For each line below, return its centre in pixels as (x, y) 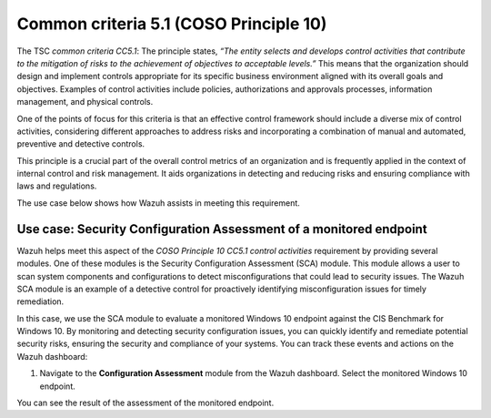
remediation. (40, 301)
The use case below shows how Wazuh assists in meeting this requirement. (158, 203)
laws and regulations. (57, 186)
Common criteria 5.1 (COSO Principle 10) (172, 24)
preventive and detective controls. (81, 144)
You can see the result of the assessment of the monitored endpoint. (145, 403)
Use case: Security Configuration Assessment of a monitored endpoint (222, 229)
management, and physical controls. (85, 102)
